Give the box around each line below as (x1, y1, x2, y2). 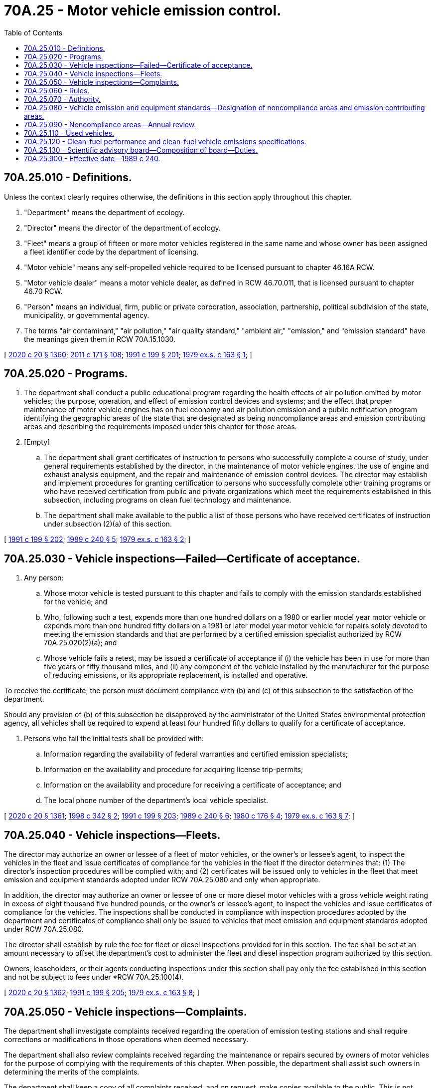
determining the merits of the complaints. (4, 1067, 140, 1076)
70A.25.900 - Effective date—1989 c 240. (24, 154, 160, 163)
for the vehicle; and (44, 597, 108, 606)
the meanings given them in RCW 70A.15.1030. (24, 334, 176, 343)
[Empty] (24, 438, 50, 447)
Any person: (24, 573, 64, 582)
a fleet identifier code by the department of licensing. (24, 247, 199, 256)
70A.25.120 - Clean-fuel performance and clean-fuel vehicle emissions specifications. (24, 137, 306, 146)
